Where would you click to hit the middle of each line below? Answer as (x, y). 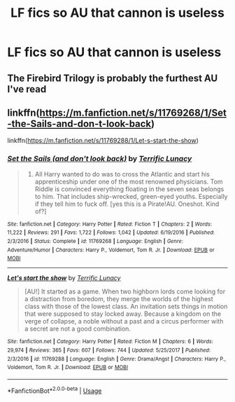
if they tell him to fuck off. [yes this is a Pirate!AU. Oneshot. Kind (127, 204)
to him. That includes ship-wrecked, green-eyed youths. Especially (131, 196)
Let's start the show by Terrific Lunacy (64, 278)
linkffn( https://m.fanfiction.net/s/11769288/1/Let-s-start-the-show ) (103, 141)
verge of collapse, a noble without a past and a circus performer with (124, 321)
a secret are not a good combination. (78, 329)
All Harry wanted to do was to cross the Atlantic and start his (122, 174)
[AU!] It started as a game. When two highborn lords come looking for (125, 291)
